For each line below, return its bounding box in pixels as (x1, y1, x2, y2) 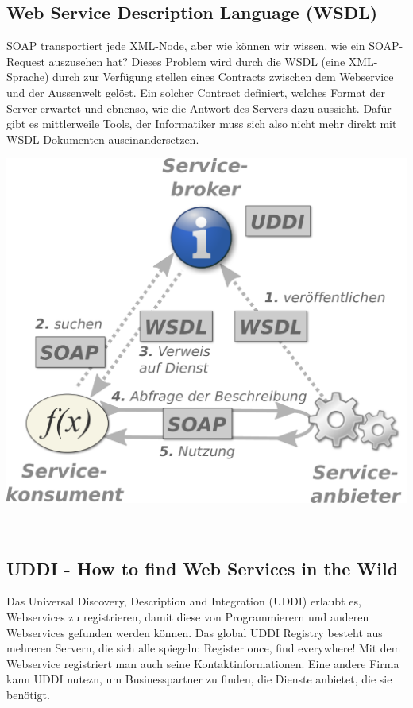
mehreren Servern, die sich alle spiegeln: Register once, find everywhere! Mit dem (6, 640, 401, 656)
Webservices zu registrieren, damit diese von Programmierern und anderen (6, 608, 369, 625)
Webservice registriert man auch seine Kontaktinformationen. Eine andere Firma (6, 655, 399, 671)
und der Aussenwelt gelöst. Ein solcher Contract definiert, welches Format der (6, 83, 385, 100)
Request (6, 52, 45, 69)
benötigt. (6, 686, 50, 702)
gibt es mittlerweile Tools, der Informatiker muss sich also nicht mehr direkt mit (6, 115, 397, 132)
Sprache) (6, 68, 49, 85)
